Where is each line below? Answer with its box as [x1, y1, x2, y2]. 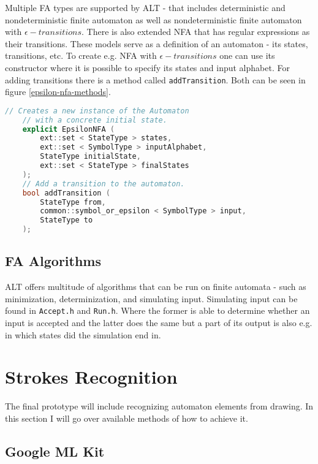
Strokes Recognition [5, 364, 178, 389]
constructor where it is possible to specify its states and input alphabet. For [5, 61, 290, 74]
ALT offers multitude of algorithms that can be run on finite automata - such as [5, 280, 306, 293]
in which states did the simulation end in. [5, 328, 161, 341]
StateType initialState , [40, 152, 141, 161]
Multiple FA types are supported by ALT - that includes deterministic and [5, 1, 286, 13]
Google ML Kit [5, 442, 105, 460]
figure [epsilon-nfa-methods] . [5, 85, 111, 98]
